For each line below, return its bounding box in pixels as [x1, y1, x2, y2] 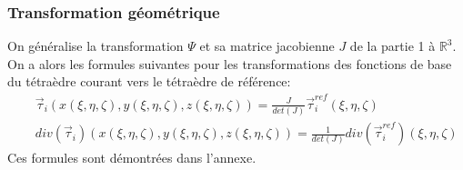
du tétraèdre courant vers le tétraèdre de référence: [7, 72, 291, 91]
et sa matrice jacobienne [199, 36, 335, 55]
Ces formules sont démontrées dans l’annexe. [7, 148, 257, 167]
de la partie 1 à [349, 36, 436, 55]
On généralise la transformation [7, 36, 184, 55]
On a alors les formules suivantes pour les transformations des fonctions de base [7, 54, 452, 73]
